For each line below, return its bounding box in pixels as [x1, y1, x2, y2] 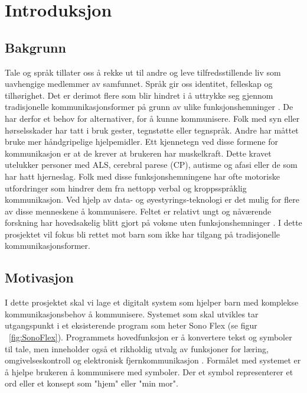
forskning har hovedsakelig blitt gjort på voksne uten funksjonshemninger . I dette [5, 216, 302, 229]
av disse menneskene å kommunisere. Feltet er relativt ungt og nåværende [5, 204, 272, 217]
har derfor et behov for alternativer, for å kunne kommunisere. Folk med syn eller [5, 112, 300, 124]
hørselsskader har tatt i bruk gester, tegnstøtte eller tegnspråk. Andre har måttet [5, 124, 299, 136]
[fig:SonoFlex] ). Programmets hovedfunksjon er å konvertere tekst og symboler [9, 331, 292, 343]
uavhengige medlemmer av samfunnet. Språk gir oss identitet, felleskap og [5, 77, 273, 90]
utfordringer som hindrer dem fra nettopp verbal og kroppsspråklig [5, 181, 247, 194]
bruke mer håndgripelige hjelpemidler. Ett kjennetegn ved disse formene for [5, 135, 279, 148]
